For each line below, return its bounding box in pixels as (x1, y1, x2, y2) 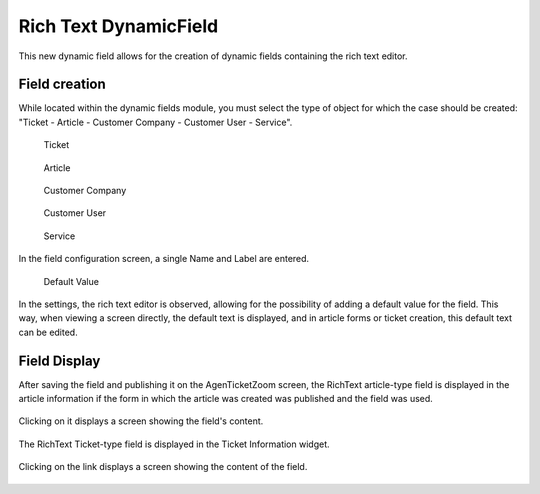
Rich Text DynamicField (18, 15, 219, 37)
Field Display (18, 352, 101, 369)
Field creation (18, 76, 107, 93)
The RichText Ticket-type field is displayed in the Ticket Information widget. (18, 438, 330, 450)
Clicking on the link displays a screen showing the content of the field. (18, 461, 308, 473)
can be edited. (18, 326, 79, 338)
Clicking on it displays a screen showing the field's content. (18, 415, 264, 427)
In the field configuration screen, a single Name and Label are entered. (18, 253, 310, 265)
